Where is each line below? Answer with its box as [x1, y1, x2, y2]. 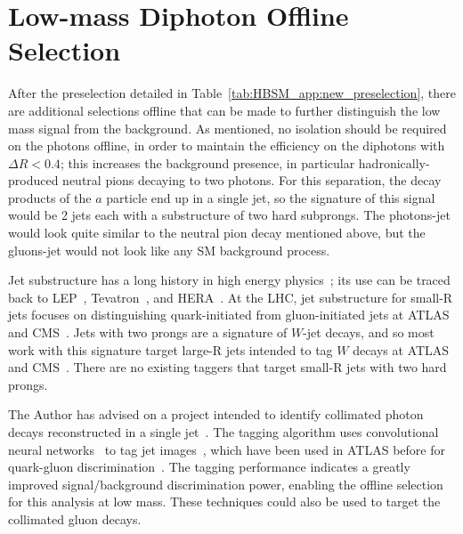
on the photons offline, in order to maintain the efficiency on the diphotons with [8, 136, 445, 155]
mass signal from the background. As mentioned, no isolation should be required [8, 118, 447, 137]
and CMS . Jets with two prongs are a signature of [8, 323, 288, 342]
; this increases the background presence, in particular [60, 153, 355, 172]
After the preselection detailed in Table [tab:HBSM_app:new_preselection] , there [8, 84, 457, 102]
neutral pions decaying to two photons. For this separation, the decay [62, 171, 442, 190]
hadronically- [358, 153, 430, 172]
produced [8, 171, 59, 190]
